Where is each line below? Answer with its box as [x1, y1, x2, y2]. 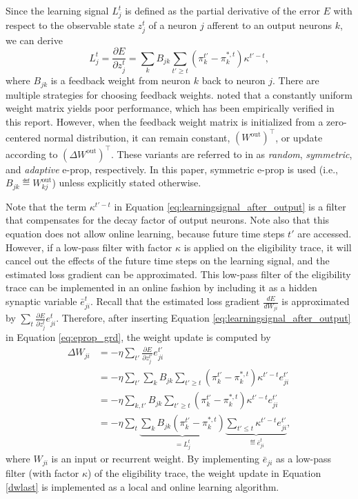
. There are [272, 73, 319, 88]
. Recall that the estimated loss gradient [90, 294, 260, 308]
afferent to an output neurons [207, 17, 332, 32]
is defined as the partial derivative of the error [125, 3, 320, 17]
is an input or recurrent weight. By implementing [51, 451, 260, 466]
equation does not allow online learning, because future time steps [6, 226, 285, 241]
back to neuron [201, 73, 266, 88]
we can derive [6, 32, 63, 47]
